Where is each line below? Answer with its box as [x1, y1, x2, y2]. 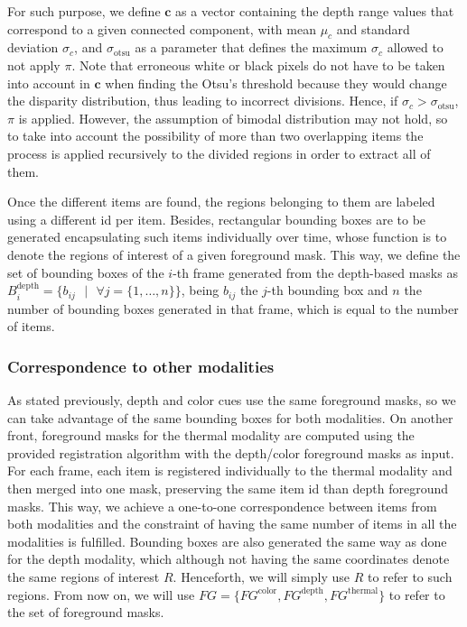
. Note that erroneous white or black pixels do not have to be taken [71, 55, 445, 74]
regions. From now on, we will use [7, 585, 195, 604]
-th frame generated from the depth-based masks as [173, 263, 458, 281]
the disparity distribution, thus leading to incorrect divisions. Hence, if [7, 91, 398, 110]
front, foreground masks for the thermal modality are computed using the [7, 426, 415, 445]
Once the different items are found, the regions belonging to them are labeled [7, 192, 435, 211]
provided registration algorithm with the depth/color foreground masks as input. [7, 443, 454, 462]
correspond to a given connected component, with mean [7, 19, 316, 38]
